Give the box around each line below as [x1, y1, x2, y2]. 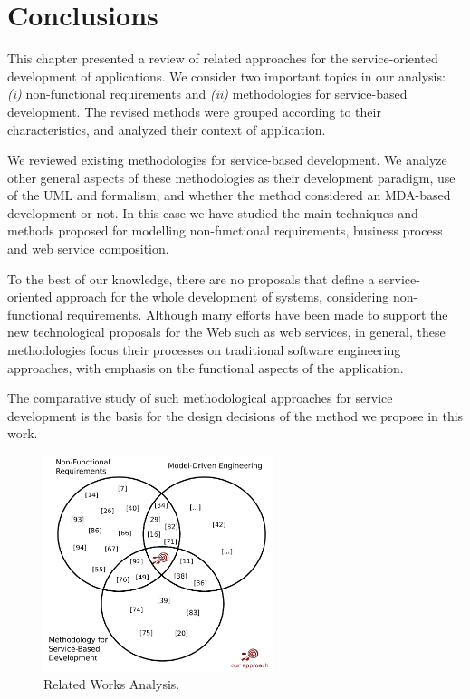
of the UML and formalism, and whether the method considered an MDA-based [7, 186, 451, 205]
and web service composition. [7, 239, 169, 258]
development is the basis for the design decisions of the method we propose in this [7, 406, 464, 425]
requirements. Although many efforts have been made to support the [66, 304, 448, 323]
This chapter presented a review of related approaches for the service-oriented [7, 49, 438, 68]
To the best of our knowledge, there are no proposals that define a [7, 269, 375, 288]
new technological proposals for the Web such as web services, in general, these [7, 322, 446, 341]
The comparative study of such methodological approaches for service [7, 388, 393, 407]
